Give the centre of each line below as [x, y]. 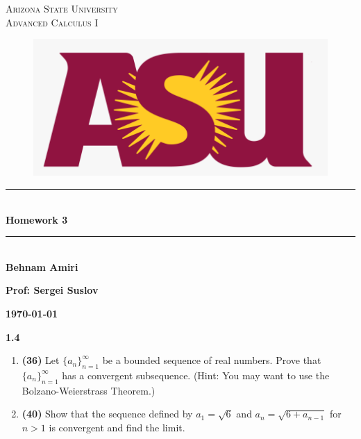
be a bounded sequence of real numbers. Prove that [212, 360]
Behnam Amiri [42, 266]
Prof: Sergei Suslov [52, 290]
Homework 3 [37, 219]
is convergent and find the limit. [117, 427]
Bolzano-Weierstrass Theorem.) [89, 390]
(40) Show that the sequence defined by [107, 414]
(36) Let [41, 360]
